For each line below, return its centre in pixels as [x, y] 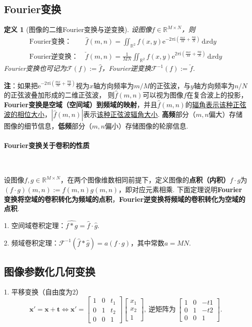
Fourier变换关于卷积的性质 [47, 145]
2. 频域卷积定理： [31, 242]
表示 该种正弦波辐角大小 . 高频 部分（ [140, 114]
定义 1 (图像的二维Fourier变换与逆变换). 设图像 [78, 29]
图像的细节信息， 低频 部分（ [48, 126]
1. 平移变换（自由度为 [38, 291]
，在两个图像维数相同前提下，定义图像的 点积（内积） [145, 180]
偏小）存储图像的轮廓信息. [146, 126]
